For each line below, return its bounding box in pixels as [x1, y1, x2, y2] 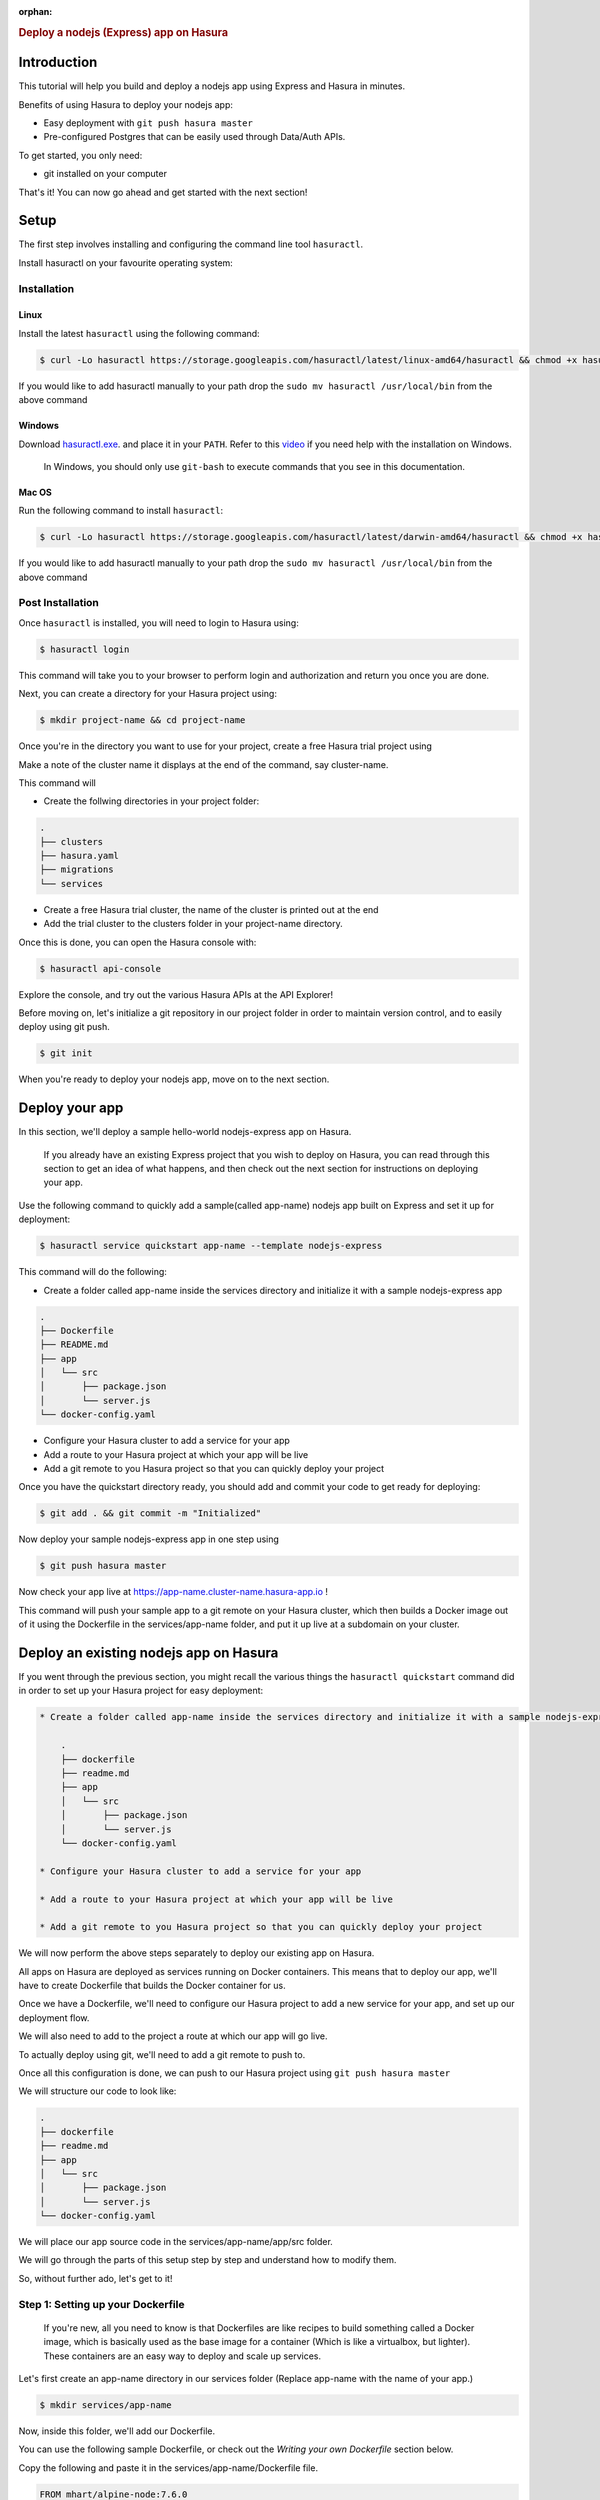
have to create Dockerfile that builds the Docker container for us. [18, 1980, 286, 1992]
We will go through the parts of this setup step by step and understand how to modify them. [18, 2254, 397, 2266]
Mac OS [18, 486, 52, 498]
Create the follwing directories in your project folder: [43, 795, 260, 807]
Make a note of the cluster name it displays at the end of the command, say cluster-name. [18, 758, 389, 770]
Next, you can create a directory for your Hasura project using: [18, 688, 277, 700]
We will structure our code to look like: [18, 2085, 177, 2097]
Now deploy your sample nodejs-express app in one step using [18, 1533, 280, 1545]
